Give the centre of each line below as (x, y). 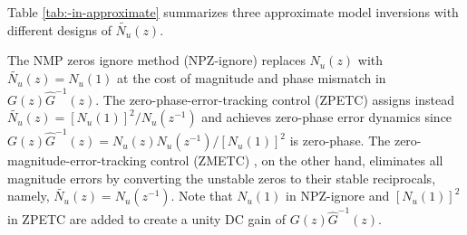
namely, (29, 196)
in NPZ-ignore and (338, 196)
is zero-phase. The (340, 141)
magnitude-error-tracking (77, 160)
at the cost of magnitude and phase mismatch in (252, 78)
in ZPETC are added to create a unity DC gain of (147, 219)
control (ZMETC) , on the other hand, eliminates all (297, 160)
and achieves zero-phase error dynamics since (327, 117)
